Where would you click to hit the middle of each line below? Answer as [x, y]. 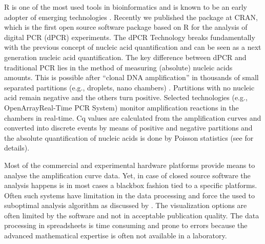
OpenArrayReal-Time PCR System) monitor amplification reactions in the [121, 107]
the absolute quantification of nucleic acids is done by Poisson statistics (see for [129, 137]
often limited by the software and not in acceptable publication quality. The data [132, 215]
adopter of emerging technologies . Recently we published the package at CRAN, [131, 17]
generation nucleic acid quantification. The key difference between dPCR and [125, 57]
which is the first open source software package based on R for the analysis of [126, 27]
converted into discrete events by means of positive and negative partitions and [128, 128]
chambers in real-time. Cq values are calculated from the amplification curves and [133, 117]
